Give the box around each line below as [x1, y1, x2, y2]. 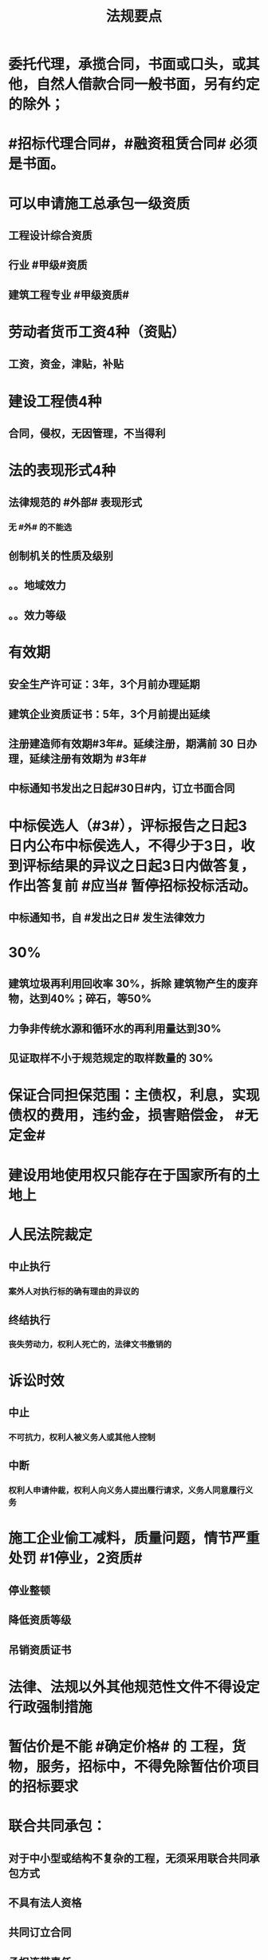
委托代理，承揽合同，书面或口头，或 [8, 55, 246, 74]
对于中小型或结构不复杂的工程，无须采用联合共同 [8, 1851, 250, 1865]
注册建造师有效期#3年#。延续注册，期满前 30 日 [8, 736, 247, 750]
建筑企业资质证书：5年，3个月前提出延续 [8, 707, 211, 721]
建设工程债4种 [8, 393, 102, 410]
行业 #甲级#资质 [8, 258, 88, 272]
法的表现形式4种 [8, 461, 116, 480]
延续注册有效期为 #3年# [29, 752, 147, 765]
